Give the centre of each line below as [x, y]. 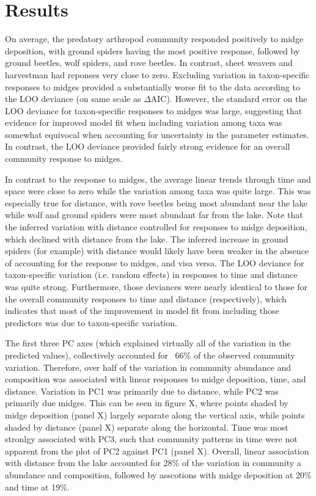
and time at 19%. [37, 487]
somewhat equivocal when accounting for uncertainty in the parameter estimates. [157, 134]
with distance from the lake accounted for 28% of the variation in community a [153, 463]
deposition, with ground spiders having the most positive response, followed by [152, 50]
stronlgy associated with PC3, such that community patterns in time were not [151, 439]
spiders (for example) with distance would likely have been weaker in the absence [157, 251]
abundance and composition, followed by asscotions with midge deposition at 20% [158, 474]
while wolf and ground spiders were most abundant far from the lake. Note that [154, 215]
